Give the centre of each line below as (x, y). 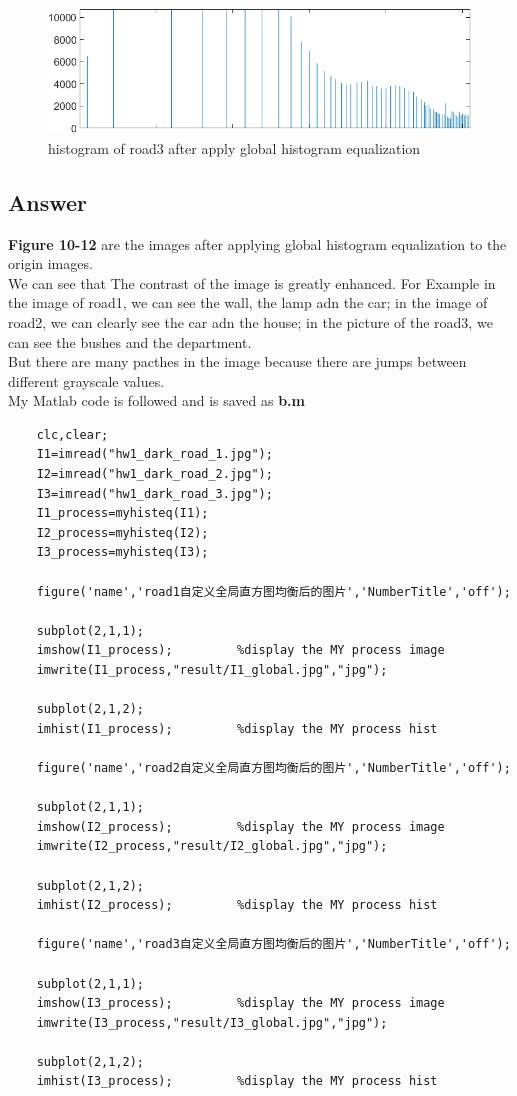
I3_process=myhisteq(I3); (122, 552)
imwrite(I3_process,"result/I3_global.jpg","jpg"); (212, 1022)
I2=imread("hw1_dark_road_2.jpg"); (154, 474)
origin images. (50, 263)
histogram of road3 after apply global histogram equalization (234, 147)
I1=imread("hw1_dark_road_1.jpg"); (154, 454)
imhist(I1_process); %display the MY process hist (237, 728)
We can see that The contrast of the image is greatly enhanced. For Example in (252, 282)
